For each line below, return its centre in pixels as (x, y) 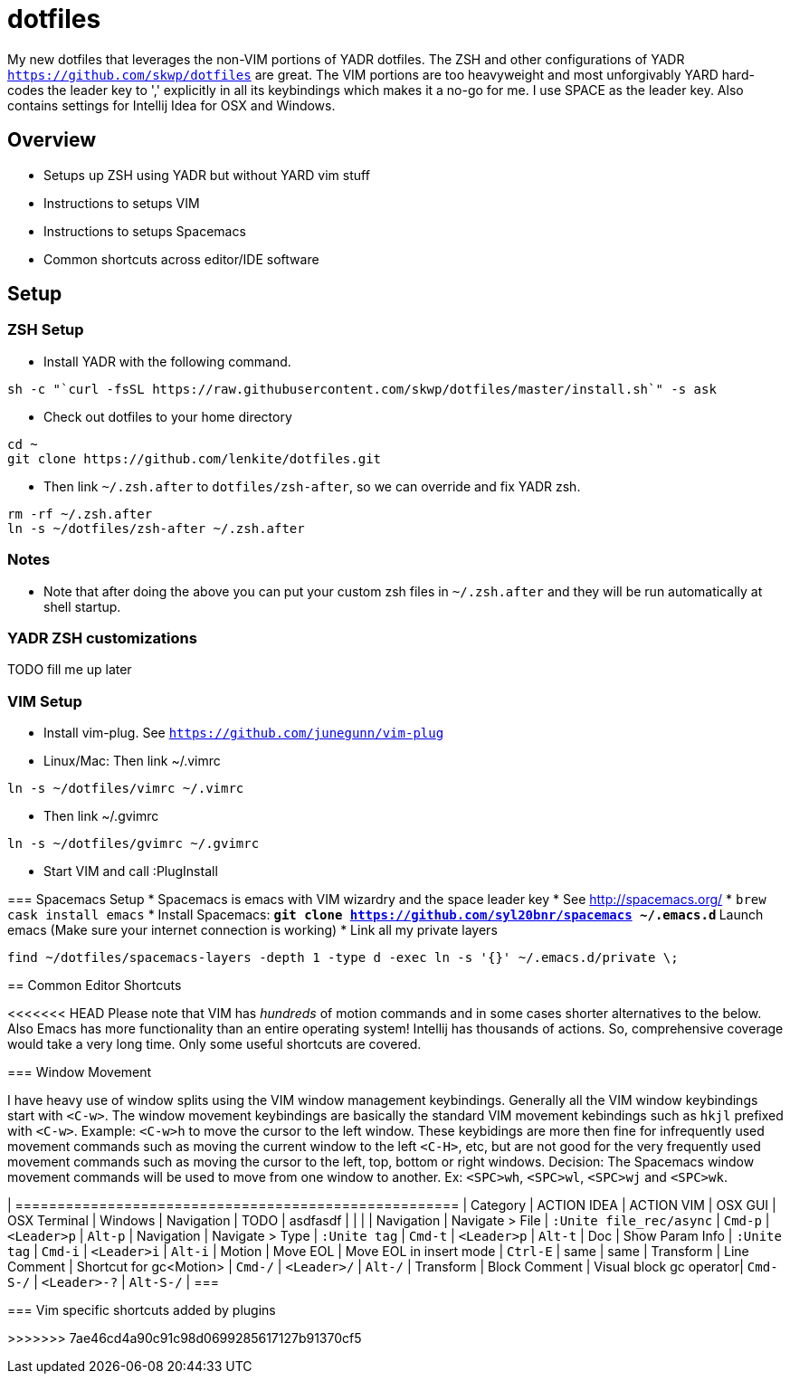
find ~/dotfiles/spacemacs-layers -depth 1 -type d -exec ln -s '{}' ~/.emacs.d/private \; (343, 958)
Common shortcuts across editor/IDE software (181, 259)
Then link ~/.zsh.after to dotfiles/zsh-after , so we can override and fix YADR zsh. (312, 486)
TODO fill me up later (70, 670)
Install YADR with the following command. (167, 361)
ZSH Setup (46, 330)
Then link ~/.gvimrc (101, 816)
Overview (52, 140)
